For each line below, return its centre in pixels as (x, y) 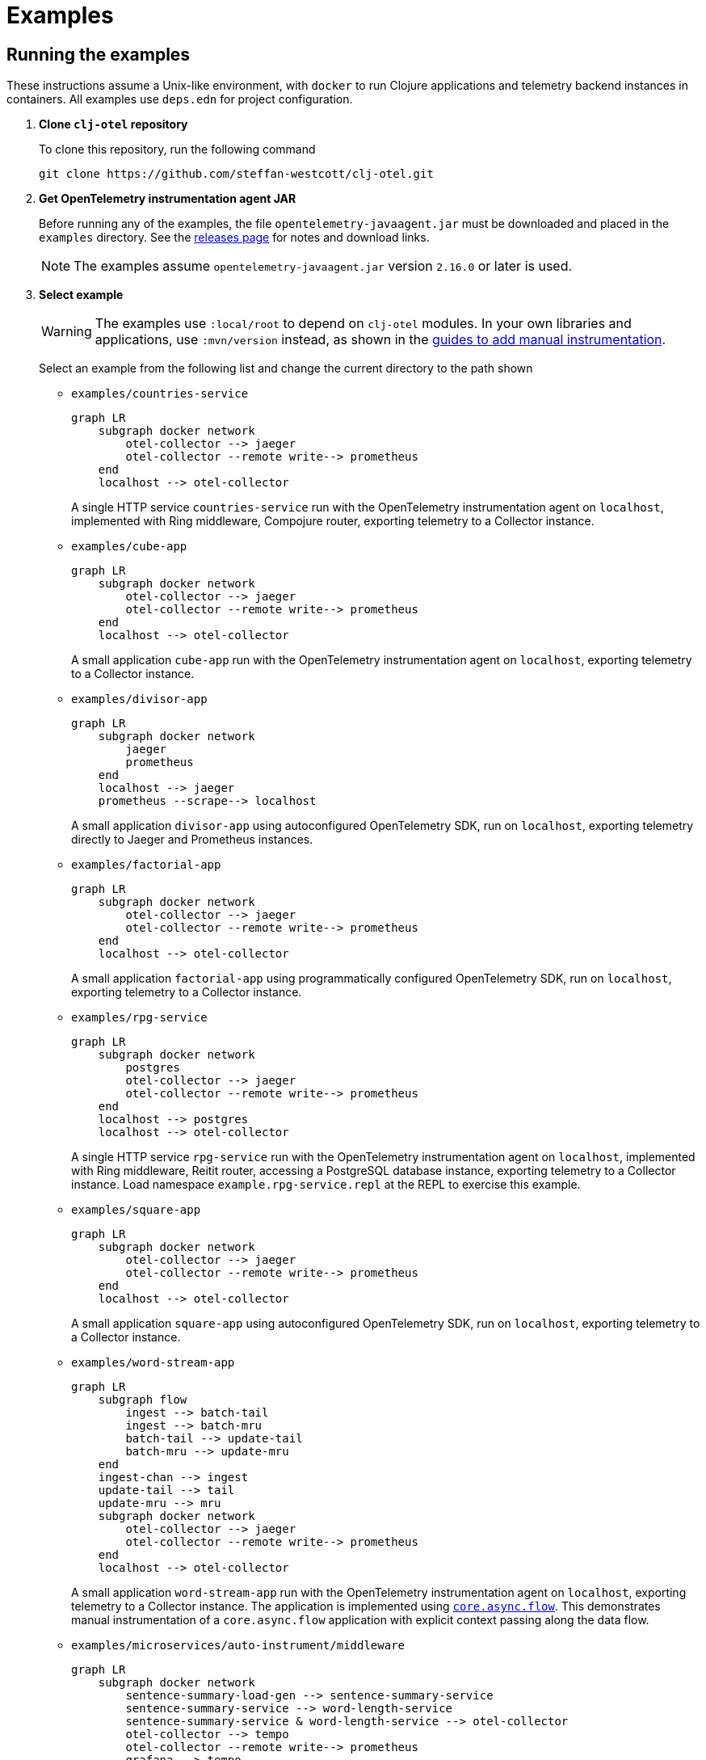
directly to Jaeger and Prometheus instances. (192, 840)
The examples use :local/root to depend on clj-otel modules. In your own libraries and (363, 324)
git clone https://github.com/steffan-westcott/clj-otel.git (236, 174)
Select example (81, 295)
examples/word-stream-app (153, 1363)
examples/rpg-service (139, 1018)
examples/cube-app (129, 547)
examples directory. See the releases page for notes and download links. (234, 238)
